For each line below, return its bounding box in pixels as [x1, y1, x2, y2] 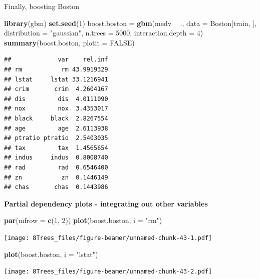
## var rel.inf [4, 56, 108, 63]
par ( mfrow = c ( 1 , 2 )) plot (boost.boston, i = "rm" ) [4, 215, 162, 225]
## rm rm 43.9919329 [4, 65, 108, 73]
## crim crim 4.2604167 [4, 85, 108, 93]
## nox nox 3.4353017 [4, 105, 108, 112]
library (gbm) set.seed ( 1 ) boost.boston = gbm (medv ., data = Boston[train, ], [4, 17, 256, 28]
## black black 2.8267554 [4, 114, 108, 122]
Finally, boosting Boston [4, 1, 79, 11]
